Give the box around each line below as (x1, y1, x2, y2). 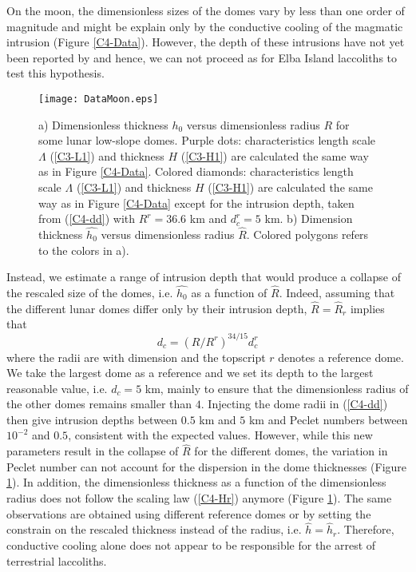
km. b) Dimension (264, 210, 353, 227)
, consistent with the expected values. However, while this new (68, 427, 373, 443)
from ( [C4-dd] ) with (38, 210, 136, 227)
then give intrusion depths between (6, 411, 178, 427)
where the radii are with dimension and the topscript (6, 348, 266, 365)
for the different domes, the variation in (194, 443, 388, 459)
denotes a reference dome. (278, 348, 404, 365)
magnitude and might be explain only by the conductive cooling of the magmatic (6, 18, 403, 34)
